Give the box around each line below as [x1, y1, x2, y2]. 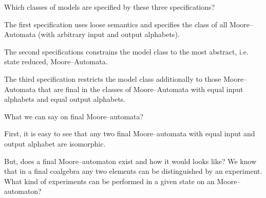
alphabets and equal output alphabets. [4, 94, 126, 104]
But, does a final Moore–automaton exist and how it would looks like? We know [4, 155, 257, 166]
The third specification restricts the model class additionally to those [4, 73, 221, 84]
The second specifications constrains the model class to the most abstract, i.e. [4, 46, 249, 57]
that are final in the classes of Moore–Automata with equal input [38, 83, 243, 94]
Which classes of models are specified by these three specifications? [4, 2, 215, 12]
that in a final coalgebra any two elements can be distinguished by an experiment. [4, 166, 262, 176]
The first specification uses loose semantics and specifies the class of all [4, 19, 227, 29]
